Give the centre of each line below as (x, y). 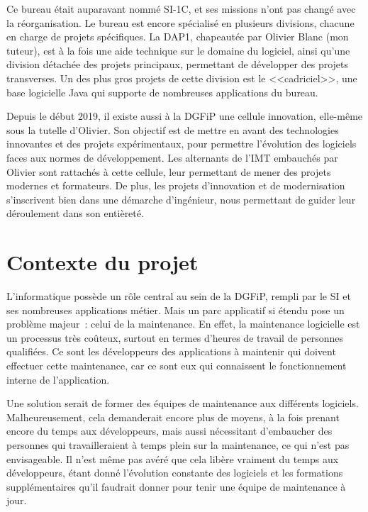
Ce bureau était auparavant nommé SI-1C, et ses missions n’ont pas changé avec (181, 9)
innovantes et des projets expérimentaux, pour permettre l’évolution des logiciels (182, 144)
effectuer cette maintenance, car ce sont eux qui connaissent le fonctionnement (177, 365)
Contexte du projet (102, 262)
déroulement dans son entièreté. (75, 213)
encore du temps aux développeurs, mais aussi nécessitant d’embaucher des (169, 431)
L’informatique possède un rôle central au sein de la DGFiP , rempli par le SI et (179, 296)
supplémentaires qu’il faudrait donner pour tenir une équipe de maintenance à (176, 486)
